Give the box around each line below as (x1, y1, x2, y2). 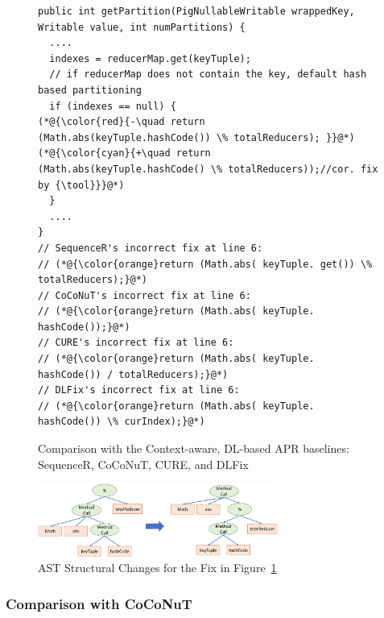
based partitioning (38, 84, 142, 96)
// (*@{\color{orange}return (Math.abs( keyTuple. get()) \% (38, 258, 373, 270)
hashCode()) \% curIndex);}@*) (38, 416, 205, 428)
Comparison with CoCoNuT (6, 593, 192, 613)
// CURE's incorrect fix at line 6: (38, 337, 234, 349)
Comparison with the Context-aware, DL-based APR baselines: (38, 440, 349, 457)
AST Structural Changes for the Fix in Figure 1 (38, 559, 277, 576)
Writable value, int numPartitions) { (38, 21, 246, 33)
